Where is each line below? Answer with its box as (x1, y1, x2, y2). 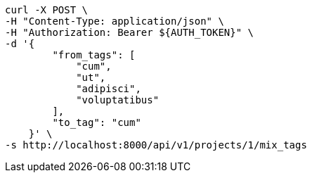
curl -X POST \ (5, 4, 89, 15)
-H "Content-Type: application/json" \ (5, 15, 224, 27)
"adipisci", (76, 83, 141, 94)
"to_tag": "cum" (52, 117, 141, 128)
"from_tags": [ (52, 49, 136, 61)
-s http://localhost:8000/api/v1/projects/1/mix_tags (5, 139, 307, 151)
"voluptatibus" (76, 94, 160, 106)
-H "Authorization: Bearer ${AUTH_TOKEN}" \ (5, 27, 254, 38)
